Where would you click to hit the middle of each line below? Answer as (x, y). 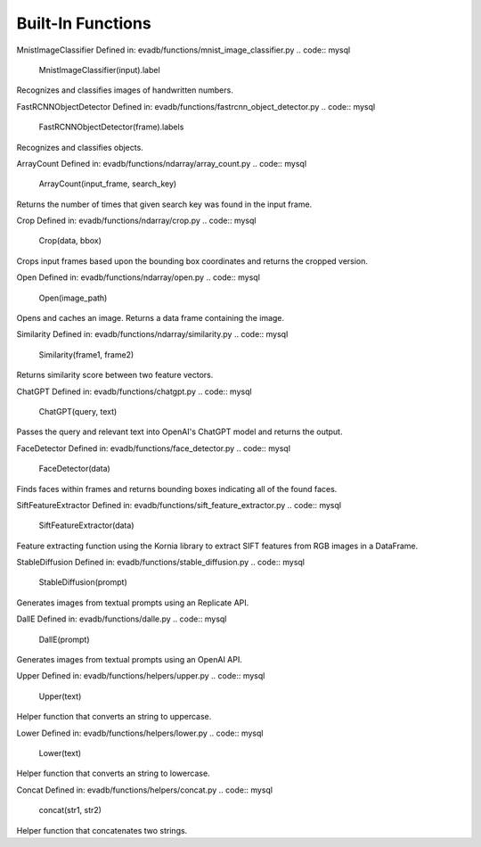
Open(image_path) (73, 298)
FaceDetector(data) (74, 469)
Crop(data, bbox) (70, 241)
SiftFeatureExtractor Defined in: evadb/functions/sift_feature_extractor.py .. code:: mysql (179, 505)
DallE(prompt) (64, 639)
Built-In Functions (84, 23)
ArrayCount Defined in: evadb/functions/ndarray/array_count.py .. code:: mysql (162, 163)
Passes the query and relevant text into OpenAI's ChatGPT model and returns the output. (179, 432)
